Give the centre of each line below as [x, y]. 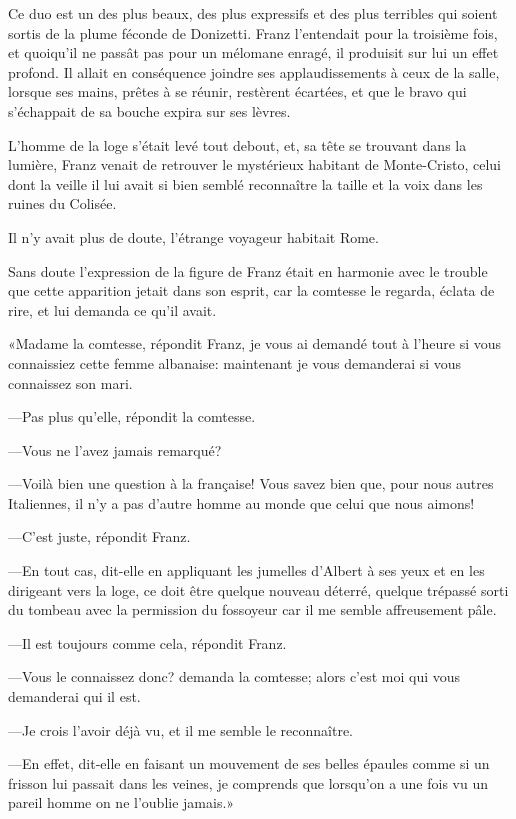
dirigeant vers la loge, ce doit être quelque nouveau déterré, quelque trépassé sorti [258, 589]
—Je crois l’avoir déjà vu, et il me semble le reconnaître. [181, 729]
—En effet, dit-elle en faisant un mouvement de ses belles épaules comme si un [249, 763]
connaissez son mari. [70, 382]
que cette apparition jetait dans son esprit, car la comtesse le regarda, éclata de [251, 290]
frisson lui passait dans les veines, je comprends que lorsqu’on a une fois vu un [248, 782]
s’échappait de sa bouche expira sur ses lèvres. [149, 110]
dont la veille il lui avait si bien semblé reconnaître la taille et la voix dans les [245, 183]
